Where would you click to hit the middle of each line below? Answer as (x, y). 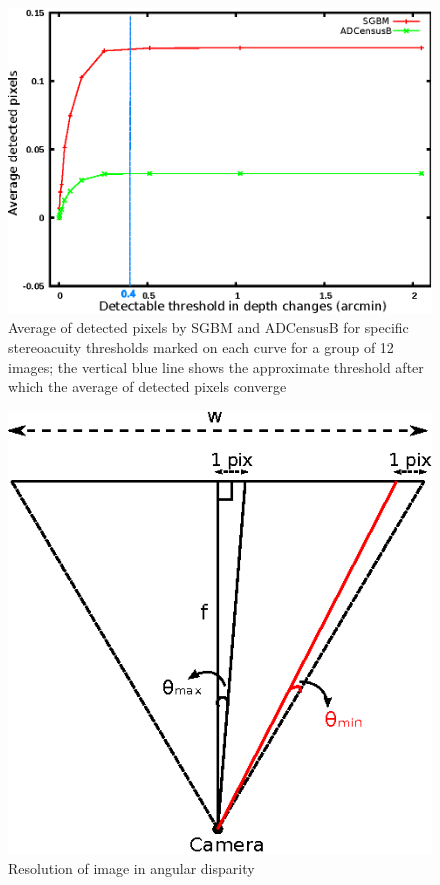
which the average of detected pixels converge (147, 386)
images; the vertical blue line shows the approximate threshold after (216, 366)
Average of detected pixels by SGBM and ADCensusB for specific (208, 327)
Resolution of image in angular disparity (131, 867)
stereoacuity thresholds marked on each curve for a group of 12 (201, 347)
